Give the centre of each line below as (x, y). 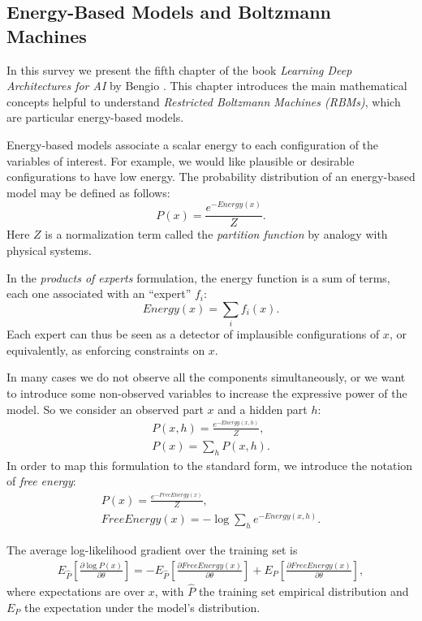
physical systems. (49, 250)
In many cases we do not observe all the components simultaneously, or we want (206, 377)
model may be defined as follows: (88, 192)
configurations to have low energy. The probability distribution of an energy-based (211, 177)
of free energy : (41, 481)
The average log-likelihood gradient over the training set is (152, 550)
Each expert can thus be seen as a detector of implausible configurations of (193, 334)
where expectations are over (76, 591)
